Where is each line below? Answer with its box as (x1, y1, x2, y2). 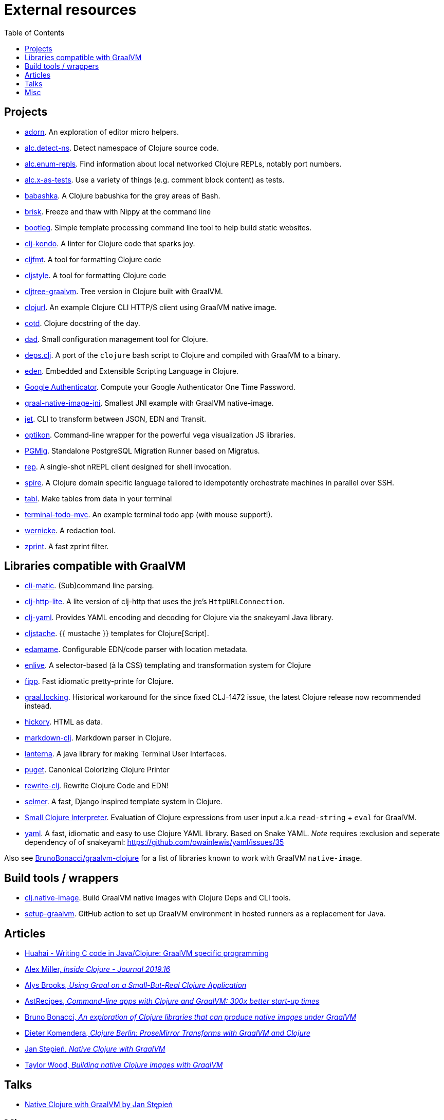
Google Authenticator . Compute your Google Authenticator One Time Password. (25, 382, 295, 391)
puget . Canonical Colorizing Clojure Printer (25, 765, 170, 774)
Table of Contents (4, 28, 65, 37)
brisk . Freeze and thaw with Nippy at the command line (25, 207, 211, 216)
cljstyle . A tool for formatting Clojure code (25, 270, 166, 280)
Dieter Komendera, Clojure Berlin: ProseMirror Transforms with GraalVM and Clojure (25, 1028, 310, 1038)
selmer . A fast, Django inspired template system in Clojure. (25, 797, 223, 806)
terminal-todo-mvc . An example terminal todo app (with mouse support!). (25, 510, 273, 519)
